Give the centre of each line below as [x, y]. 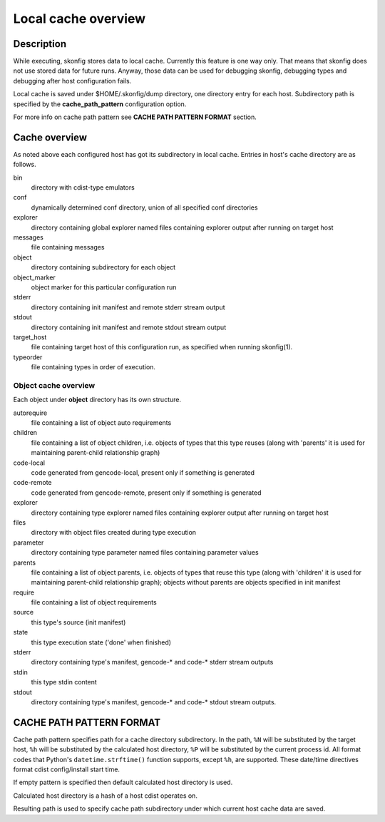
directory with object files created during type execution [113, 533]
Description [40, 44]
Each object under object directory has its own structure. [97, 400]
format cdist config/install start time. [67, 769]
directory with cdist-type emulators [83, 187]
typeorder [28, 357]
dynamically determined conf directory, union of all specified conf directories [144, 207]
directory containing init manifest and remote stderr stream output [128, 307]
